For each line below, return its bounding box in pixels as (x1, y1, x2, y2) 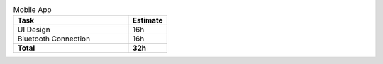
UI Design (17, 25, 50, 34)
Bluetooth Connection (17, 34, 91, 44)
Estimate (132, 15, 163, 25)
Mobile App (13, 5, 52, 15)
